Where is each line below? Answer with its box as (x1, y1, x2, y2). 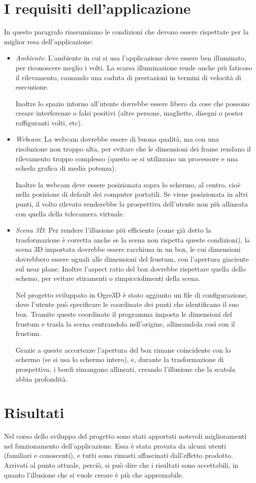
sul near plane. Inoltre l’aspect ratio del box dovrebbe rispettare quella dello (15, 263, 246, 273)
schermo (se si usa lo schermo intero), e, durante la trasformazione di (15, 354, 224, 364)
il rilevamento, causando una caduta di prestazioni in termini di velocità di (15, 72, 241, 82)
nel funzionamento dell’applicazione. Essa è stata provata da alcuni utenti (4, 440, 226, 451)
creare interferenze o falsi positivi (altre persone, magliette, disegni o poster (15, 108, 244, 118)
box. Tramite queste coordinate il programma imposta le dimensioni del (15, 308, 232, 319)
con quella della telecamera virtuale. (15, 208, 125, 218)
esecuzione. (15, 82, 49, 92)
